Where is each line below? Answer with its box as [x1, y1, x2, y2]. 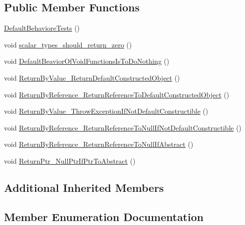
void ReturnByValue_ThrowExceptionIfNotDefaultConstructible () [4, 106, 208, 116]
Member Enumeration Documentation [4, 209, 204, 224]
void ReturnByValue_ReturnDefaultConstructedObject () [4, 72, 180, 83]
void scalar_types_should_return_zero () [4, 39, 132, 49]
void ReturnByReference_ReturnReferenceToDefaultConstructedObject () [4, 89, 229, 99]
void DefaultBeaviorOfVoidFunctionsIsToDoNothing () [4, 56, 169, 66]
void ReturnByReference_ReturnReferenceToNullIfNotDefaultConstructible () [4, 122, 242, 133]
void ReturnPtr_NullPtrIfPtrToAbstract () [4, 155, 136, 166]
